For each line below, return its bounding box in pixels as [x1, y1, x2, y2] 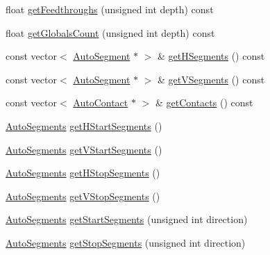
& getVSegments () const [158, 72, 265, 86]
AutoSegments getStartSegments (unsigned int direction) [6, 212, 248, 227]
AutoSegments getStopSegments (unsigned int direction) [6, 235, 246, 249]
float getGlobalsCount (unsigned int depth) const [6, 25, 215, 40]
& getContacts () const [155, 95, 253, 110]
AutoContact [73, 95, 128, 110]
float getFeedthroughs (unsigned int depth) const [6, 2, 214, 16]
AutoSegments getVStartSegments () [6, 142, 162, 156]
